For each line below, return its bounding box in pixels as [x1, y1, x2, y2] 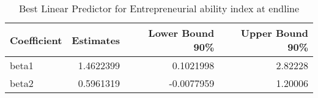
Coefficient [10, 32, 62, 47]
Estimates [72, 32, 120, 47]
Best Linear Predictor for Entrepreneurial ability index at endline [18, 1, 300, 15]
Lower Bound [148, 26, 215, 40]
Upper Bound [240, 26, 308, 40]
